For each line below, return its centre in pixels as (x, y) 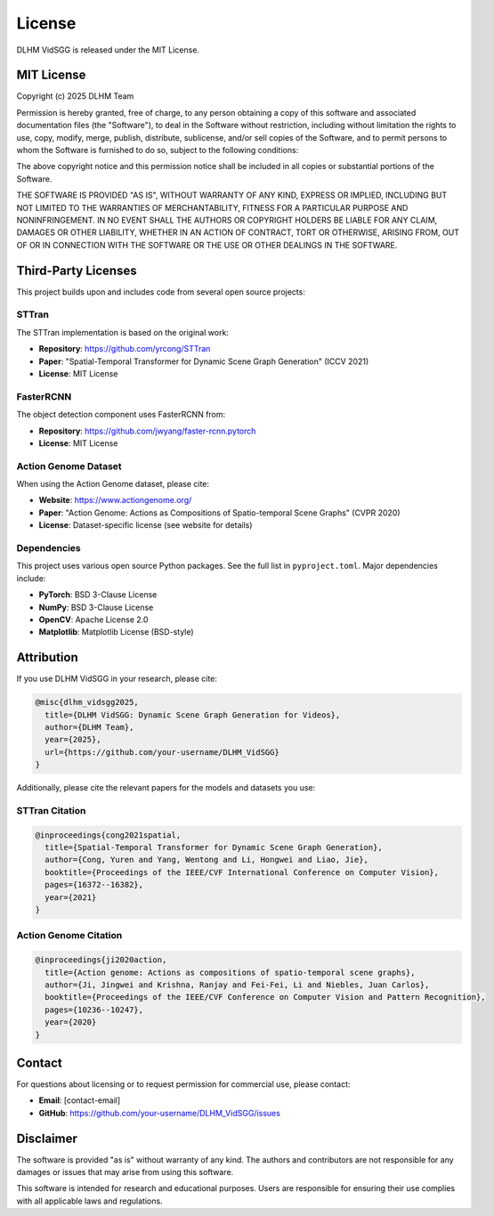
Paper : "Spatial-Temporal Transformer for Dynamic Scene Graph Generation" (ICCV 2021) (204, 361)
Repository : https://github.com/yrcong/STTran (125, 349)
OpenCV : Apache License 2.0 (93, 620)
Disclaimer (47, 1138)
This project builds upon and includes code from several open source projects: (161, 292)
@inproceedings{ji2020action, (101, 960)
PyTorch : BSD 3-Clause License (98, 595)
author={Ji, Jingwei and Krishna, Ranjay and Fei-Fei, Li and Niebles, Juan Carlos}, (237, 985)
